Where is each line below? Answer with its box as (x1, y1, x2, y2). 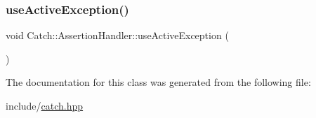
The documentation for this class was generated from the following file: (6, 75, 311, 89)
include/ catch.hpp (6, 98, 84, 112)
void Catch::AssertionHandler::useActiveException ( (6, 28, 229, 43)
